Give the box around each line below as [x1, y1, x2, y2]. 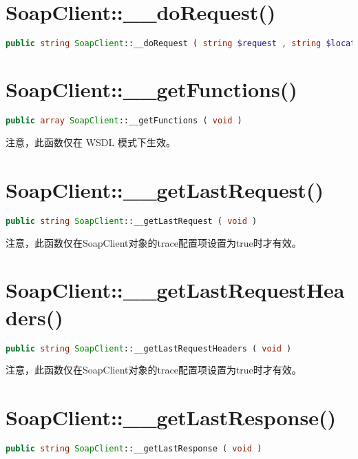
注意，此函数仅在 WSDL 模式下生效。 [6, 135, 176, 149]
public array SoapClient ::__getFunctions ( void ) [6, 116, 242, 126]
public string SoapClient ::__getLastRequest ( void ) [6, 216, 257, 226]
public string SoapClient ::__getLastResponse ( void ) [6, 444, 262, 454]
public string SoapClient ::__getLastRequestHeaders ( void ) [6, 343, 292, 354]
